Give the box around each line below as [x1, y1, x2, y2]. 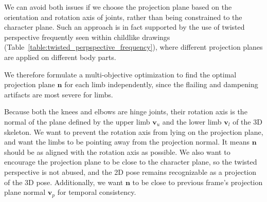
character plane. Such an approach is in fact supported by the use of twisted [4, 22, 245, 32]
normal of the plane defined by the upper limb [4, 116, 150, 127]
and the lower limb [162, 116, 222, 127]
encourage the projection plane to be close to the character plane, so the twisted [4, 156, 257, 167]
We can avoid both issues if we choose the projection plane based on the [4, 2, 232, 12]
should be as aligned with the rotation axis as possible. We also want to [4, 146, 230, 157]
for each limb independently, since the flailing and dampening [64, 79, 258, 90]
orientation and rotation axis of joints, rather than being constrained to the [4, 11, 242, 22]
